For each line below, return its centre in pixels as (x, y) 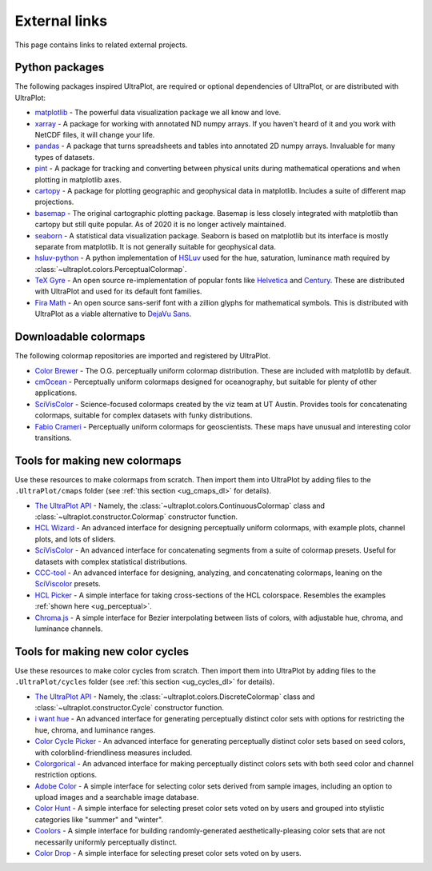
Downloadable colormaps (80, 337)
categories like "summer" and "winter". (99, 819)
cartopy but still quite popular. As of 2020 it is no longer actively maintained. (161, 225)
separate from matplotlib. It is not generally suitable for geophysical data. (155, 246)
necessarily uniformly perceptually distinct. (106, 842)
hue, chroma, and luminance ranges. (95, 730)
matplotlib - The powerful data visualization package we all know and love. (158, 113)
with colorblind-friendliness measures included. (114, 753)
